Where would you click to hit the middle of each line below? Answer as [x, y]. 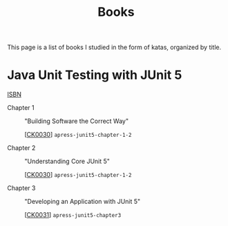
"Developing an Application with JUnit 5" [83, 202]
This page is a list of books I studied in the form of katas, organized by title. [114, 47]
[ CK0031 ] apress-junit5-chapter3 [73, 215]
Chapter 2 [21, 148]
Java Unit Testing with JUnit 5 [95, 75]
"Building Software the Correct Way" [77, 121]
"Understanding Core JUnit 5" [67, 161]
